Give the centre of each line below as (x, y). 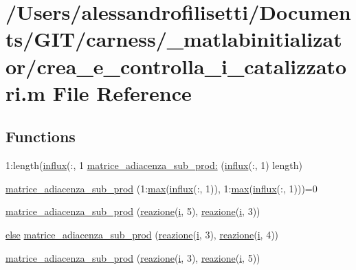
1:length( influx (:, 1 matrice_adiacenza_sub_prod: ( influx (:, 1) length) (154, 165)
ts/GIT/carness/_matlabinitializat (174, 39)
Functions (41, 136)
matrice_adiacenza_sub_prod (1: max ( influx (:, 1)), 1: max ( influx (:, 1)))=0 (162, 188)
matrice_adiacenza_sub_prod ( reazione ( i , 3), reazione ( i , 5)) (133, 257)
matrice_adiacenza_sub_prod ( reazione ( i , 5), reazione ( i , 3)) (133, 211)
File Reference (122, 92)
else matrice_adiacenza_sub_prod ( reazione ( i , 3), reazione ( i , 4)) (142, 234)
